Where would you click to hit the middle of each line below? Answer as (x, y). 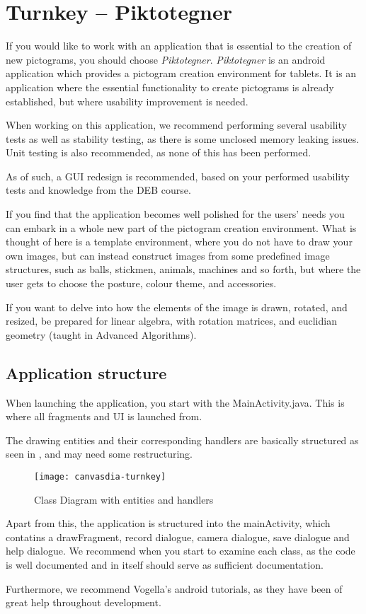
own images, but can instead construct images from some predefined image (168, 255)
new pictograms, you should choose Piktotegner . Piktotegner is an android (166, 59)
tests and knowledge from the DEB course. (98, 190)
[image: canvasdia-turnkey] (100, 476)
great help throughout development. (84, 602)
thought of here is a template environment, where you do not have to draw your (179, 242)
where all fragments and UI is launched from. (104, 416)
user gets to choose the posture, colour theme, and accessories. (141, 283)
